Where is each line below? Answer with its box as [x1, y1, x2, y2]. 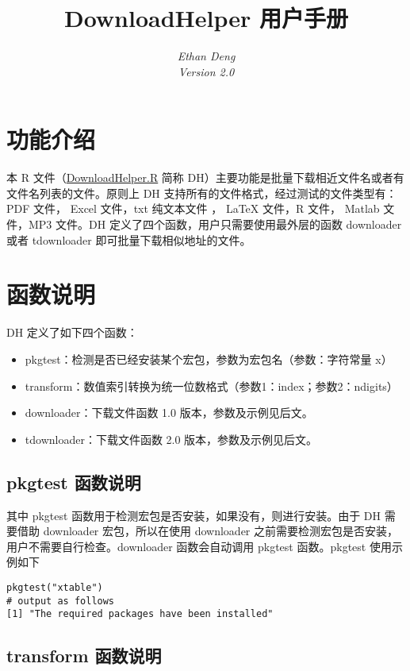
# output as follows [6, 595, 115, 607]
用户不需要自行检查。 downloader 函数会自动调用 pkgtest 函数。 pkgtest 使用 [6, 538, 392, 554]
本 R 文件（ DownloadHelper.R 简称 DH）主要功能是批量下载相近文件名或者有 [6, 169, 404, 186]
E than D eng [177, 48, 236, 64]
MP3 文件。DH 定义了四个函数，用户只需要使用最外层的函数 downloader [29, 216, 402, 233]
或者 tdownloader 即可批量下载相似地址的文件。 [6, 231, 251, 248]
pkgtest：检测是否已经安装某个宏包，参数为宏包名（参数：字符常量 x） [25, 350, 393, 367]
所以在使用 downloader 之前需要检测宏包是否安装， [136, 523, 399, 539]
